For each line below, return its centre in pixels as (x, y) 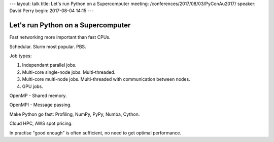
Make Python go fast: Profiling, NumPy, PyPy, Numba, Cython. (75, 114)
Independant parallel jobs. (49, 65)
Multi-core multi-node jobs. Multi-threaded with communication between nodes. (106, 79)
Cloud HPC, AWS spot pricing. (41, 123)
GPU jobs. (32, 86)
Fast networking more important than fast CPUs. (60, 37)
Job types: (21, 56)
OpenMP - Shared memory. (38, 96)
